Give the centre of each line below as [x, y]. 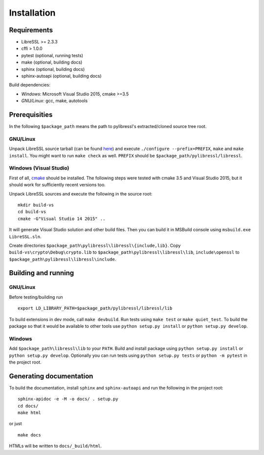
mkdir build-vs [36, 205]
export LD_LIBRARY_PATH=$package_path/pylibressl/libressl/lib [95, 308]
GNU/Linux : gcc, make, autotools [55, 101]
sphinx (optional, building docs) [53, 69]
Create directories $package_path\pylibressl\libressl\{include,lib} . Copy [95, 245]
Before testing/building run [36, 297]
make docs [29, 435]
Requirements [31, 30]
